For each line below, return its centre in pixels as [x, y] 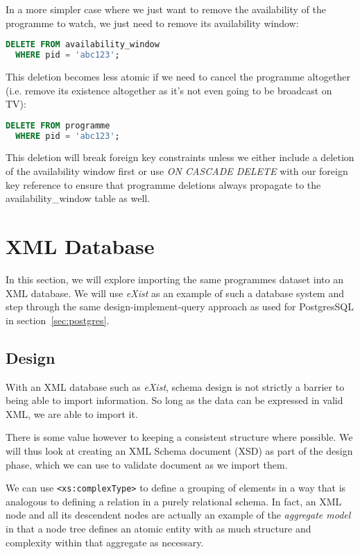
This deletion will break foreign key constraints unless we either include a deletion [180, 157]
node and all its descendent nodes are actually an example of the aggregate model [178, 515]
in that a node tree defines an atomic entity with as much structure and [158, 528]
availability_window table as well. [78, 198]
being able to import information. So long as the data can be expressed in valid [174, 400]
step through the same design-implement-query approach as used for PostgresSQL [180, 307]
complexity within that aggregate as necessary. [105, 542]
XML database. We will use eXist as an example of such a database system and [175, 293]
